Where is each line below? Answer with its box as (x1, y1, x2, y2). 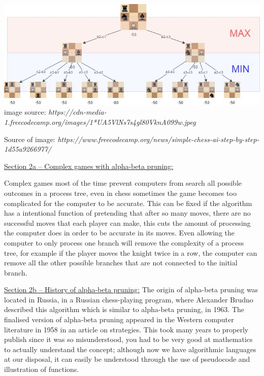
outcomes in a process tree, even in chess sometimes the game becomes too (4, 187, 237, 198)
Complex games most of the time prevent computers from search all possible (4, 178, 242, 188)
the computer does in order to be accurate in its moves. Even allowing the (4, 227, 235, 238)
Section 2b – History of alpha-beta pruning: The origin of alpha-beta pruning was (4, 284, 258, 295)
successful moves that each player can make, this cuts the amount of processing (4, 217, 251, 228)
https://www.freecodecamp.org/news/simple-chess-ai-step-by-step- (57, 133, 259, 144)
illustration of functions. (4, 364, 79, 374)
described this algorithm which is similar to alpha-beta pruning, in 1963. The (4, 304, 245, 315)
